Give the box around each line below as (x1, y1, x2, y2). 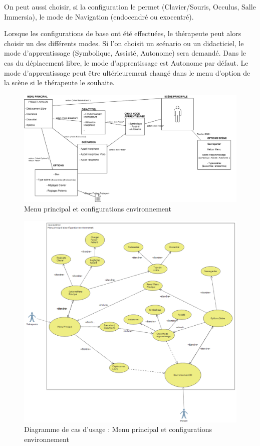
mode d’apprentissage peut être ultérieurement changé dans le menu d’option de (4, 67, 250, 78)
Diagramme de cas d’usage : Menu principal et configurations (24, 424, 212, 434)
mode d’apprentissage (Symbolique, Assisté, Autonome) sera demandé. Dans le (4, 48, 246, 58)
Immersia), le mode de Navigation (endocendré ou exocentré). (4, 11, 194, 22)
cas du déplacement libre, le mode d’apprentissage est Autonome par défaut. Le (4, 57, 248, 68)
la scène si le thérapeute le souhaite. (4, 77, 115, 88)
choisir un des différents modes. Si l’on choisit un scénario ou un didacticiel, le (4, 38, 244, 48)
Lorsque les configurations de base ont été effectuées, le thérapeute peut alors (4, 28, 241, 39)
